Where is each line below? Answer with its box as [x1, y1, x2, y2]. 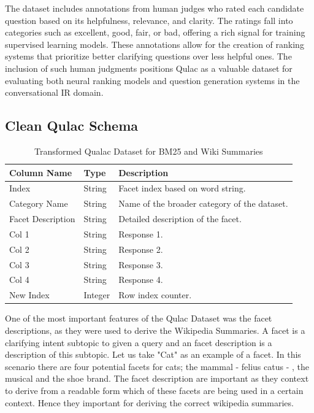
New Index [9, 288, 50, 301]
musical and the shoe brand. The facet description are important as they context [5, 372, 309, 385]
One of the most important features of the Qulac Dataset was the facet [5, 312, 272, 325]
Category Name [9, 197, 68, 210]
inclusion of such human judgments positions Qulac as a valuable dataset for [5, 61, 293, 74]
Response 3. [118, 258, 163, 271]
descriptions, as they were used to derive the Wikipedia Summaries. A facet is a [5, 323, 305, 336]
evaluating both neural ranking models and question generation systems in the [5, 74, 300, 87]
